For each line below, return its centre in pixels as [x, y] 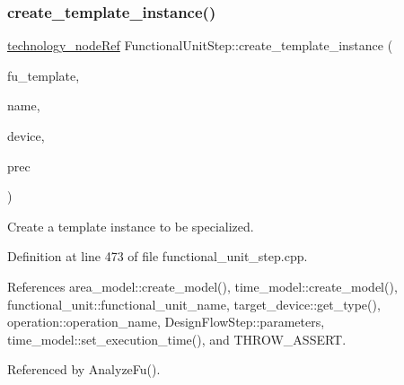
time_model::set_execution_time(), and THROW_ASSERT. [177, 339]
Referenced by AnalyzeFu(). [84, 369]
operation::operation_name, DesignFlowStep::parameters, [166, 322]
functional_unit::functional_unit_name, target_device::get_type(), [194, 304]
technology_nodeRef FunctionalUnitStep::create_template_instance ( [200, 45]
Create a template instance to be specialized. [131, 226]
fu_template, [44, 75]
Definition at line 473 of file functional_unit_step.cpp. [158, 256]
